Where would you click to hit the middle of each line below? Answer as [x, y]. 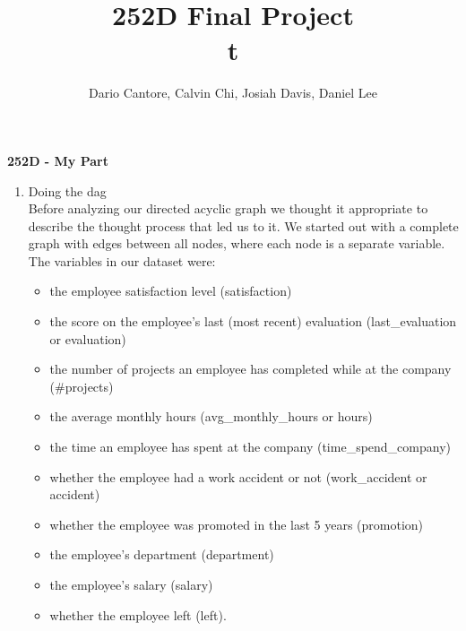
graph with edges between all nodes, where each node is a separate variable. [237, 243]
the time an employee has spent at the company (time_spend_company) [250, 447]
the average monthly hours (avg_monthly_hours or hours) [211, 416]
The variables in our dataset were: [122, 260]
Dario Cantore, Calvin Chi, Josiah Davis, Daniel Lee [233, 93]
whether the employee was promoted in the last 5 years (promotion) [237, 524]
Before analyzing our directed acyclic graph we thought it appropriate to [228, 208]
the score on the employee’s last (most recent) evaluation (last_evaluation [253, 321]
